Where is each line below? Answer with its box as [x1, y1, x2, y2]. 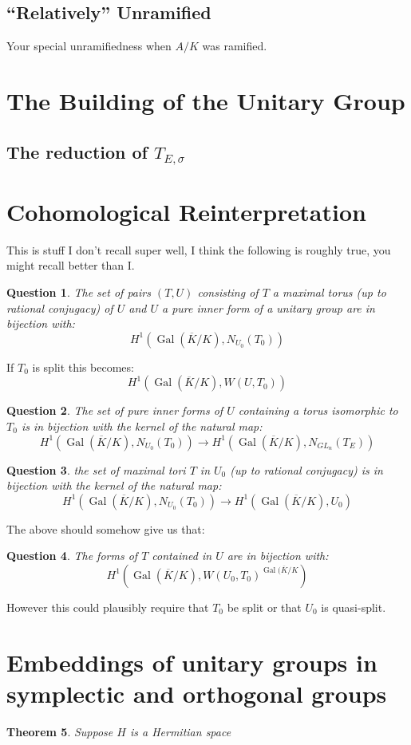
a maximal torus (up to [272, 284, 386, 301]
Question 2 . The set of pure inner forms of [6, 402, 223, 419]
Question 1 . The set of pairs [6, 284, 151, 301]
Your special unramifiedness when [6, 37, 172, 54]
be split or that [227, 598, 302, 615]
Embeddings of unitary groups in [6, 645, 377, 678]
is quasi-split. [321, 598, 386, 615]
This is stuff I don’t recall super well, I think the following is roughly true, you [6, 241, 391, 258]
